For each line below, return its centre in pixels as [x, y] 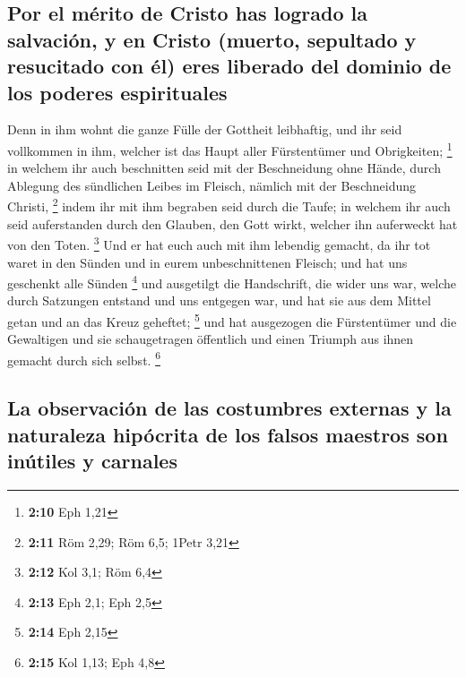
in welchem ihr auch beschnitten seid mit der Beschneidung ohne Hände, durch [224, 168]
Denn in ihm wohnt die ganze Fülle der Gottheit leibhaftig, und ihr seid [205, 129]
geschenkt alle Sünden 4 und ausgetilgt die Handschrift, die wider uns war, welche [232, 282]
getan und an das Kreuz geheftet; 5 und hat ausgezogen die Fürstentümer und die [232, 320]
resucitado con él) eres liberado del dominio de [229, 66]
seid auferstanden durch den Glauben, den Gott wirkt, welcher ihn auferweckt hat [233, 223]
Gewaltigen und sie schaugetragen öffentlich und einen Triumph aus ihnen [211, 339]
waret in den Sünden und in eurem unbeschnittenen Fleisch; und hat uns [207, 262]
